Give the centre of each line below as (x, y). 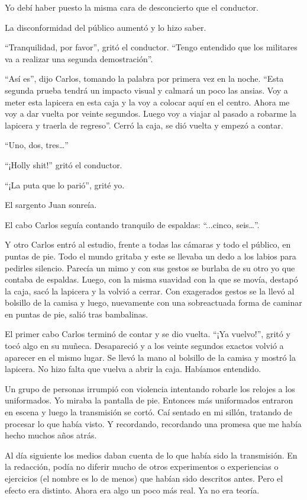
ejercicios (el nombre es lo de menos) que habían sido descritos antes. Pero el (144, 478)
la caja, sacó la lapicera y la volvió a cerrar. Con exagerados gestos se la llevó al (150, 291)
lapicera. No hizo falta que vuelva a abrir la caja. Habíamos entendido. (133, 369)
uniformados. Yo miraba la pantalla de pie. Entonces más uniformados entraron (149, 400)
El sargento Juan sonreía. (51, 205)
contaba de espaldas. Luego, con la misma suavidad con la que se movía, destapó (151, 279)
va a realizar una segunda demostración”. (79, 58)
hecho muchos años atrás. (51, 435)
